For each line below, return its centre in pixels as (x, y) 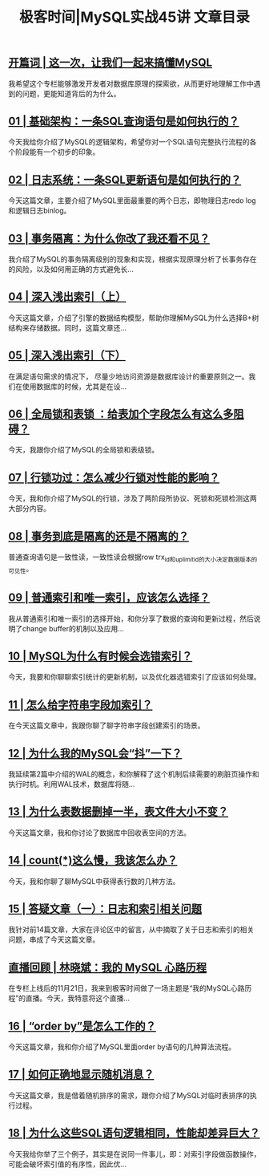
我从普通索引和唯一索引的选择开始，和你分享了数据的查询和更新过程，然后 (131, 618)
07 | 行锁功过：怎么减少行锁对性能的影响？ (114, 478)
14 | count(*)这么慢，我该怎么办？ (93, 860)
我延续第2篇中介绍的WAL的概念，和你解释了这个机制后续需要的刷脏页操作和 (134, 774)
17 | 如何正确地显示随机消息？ (81, 1075)
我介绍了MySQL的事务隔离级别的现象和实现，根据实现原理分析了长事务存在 (133, 259)
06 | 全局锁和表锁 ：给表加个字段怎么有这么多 (121, 414)
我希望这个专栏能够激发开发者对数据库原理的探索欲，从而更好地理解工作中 (131, 83)
